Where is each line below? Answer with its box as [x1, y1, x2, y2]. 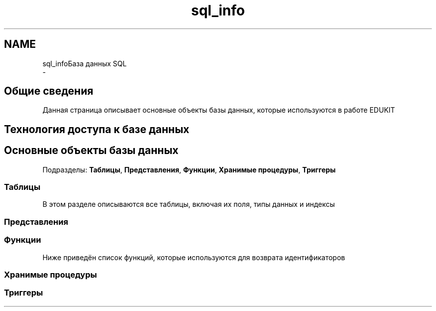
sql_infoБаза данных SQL [42, 59, 127, 68]
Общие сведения [4, 85, 94, 98]
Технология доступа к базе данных [4, 123, 190, 136]
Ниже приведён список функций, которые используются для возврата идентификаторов [42, 253, 345, 262]
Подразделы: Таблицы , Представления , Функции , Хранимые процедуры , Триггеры [42, 165, 336, 174]
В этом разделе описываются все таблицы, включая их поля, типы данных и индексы [42, 200, 335, 209]
